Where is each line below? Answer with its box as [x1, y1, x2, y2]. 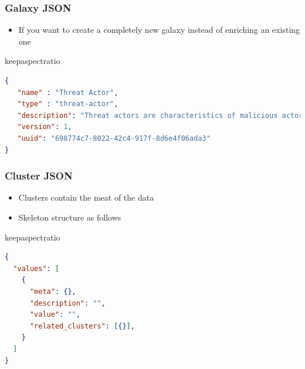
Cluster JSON [5, 168, 73, 183]
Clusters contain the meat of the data [18, 191, 154, 204]
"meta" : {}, [29, 287, 76, 296]
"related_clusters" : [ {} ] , [29, 321, 135, 330]
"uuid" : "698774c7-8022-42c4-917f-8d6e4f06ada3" [17, 134, 211, 143]
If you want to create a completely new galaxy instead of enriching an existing [18, 23, 300, 36]
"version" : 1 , [17, 123, 72, 131]
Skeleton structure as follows [18, 211, 121, 223]
